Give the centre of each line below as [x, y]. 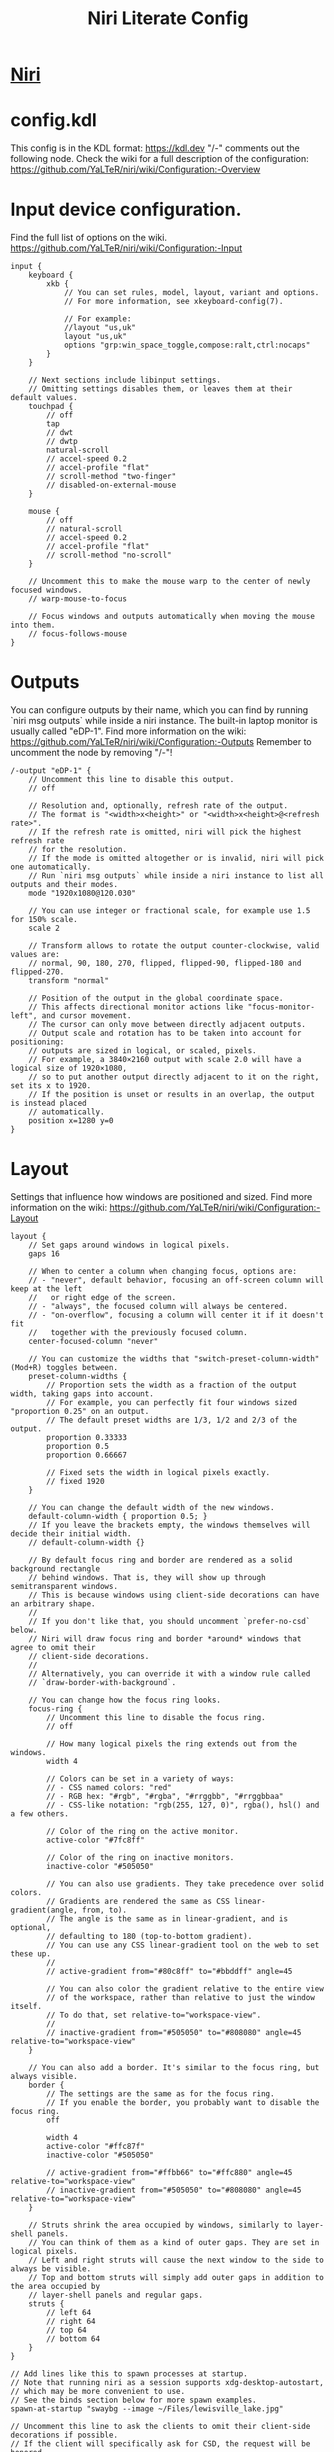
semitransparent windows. [64, 1586]
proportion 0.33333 [87, 1437]
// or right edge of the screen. [102, 1297]
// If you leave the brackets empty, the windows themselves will [169, 1525]
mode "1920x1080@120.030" [82, 893]
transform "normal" [69, 981]
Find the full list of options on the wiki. [89, 238]
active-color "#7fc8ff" [95, 1840]
